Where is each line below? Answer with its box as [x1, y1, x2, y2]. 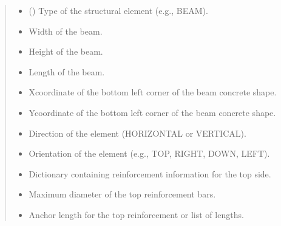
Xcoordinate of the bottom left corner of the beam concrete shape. [29, 86, 277, 98]
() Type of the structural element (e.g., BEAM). [29, 4, 208, 16]
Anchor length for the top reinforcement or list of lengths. [29, 208, 244, 221]
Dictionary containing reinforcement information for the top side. [29, 167, 271, 180]
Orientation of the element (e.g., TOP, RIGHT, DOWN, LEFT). [29, 147, 270, 160]
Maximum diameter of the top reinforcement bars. [29, 188, 216, 200]
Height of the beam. [29, 45, 103, 58]
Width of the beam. [29, 24, 103, 37]
